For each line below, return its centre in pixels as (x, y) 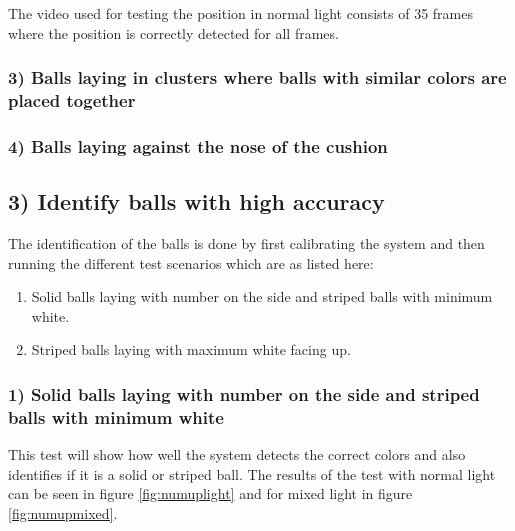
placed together (72, 100)
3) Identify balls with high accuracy (196, 201)
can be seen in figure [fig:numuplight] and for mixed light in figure (210, 493)
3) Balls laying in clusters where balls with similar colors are (257, 77)
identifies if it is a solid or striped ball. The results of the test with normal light (252, 473)
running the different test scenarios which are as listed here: (191, 262)
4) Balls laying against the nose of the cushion (198, 145)
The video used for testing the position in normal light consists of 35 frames (240, 13)
